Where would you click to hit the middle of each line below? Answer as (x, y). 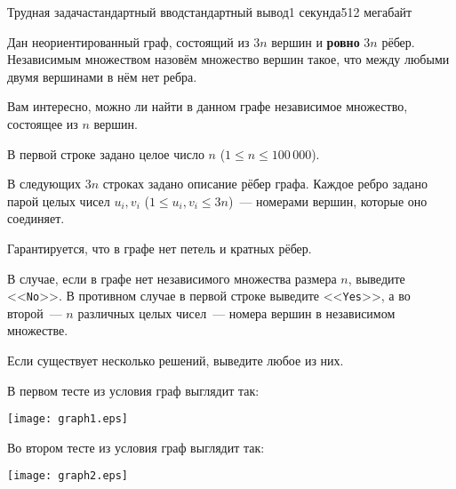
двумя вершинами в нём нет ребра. (102, 76)
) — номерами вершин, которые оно (328, 200)
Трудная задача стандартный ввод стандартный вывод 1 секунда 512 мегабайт (210, 12)
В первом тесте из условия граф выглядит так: (133, 390)
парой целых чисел (59, 200)
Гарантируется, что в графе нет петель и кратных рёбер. (160, 248)
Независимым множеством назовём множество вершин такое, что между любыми (228, 59)
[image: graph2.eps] (68, 476)
